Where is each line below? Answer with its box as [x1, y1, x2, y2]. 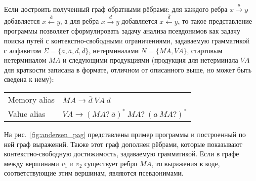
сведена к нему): [4, 74, 54, 84]
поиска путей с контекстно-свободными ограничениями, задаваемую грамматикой [4, 35, 250, 45]
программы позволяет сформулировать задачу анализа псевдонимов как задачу [4, 26, 240, 36]
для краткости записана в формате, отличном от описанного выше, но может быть [4, 64, 252, 74]
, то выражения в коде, [151, 158, 220, 168]
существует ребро [84, 158, 137, 168]
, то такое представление [177, 16, 252, 26]
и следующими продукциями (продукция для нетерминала [63, 55, 238, 65]
